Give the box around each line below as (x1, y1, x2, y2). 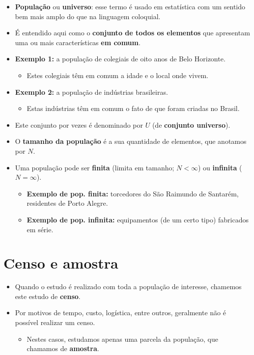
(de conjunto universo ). (152, 119, 230, 130)
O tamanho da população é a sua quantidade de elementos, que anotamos (15, 136, 247, 146)
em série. (27, 224, 54, 234)
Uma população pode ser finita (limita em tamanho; (15, 162, 174, 172)
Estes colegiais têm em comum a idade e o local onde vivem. (27, 70, 208, 80)
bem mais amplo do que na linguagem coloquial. (15, 11, 161, 21)
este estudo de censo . (15, 291, 81, 301)
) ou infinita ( (198, 162, 242, 172)
